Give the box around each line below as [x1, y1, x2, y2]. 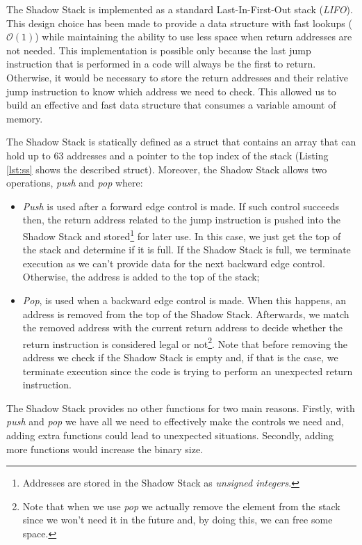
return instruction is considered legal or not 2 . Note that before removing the [22, 334, 348, 351]
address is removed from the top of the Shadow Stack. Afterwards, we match [22, 306, 349, 321]
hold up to [6, 148, 51, 162]
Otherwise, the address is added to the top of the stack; [22, 269, 260, 284]
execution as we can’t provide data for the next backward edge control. [22, 255, 325, 270]
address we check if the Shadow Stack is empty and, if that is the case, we [22, 349, 338, 364]
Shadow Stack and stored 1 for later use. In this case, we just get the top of [22, 226, 341, 243]
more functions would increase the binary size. [6, 441, 204, 456]
